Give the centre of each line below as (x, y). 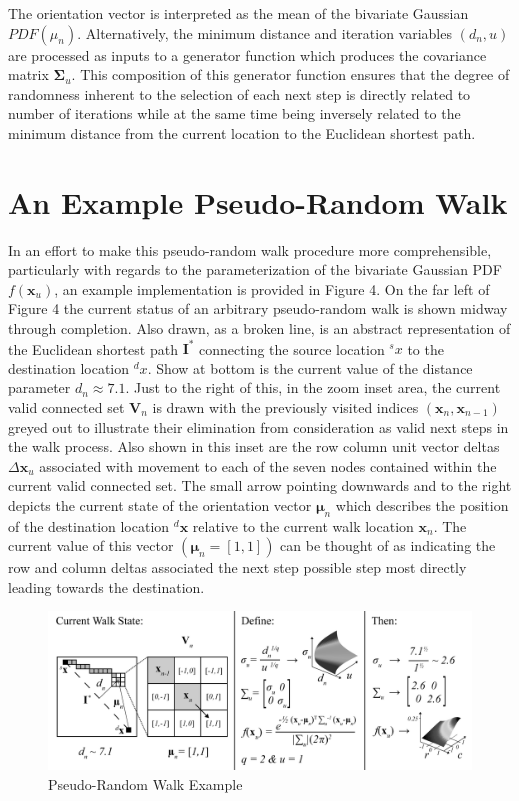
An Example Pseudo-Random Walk (258, 201)
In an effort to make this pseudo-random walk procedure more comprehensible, (250, 249)
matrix (28, 74)
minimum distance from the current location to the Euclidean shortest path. (242, 132)
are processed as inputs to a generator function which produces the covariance (247, 54)
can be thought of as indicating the (388, 545)
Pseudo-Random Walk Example (145, 784)
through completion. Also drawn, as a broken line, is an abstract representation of (259, 328)
